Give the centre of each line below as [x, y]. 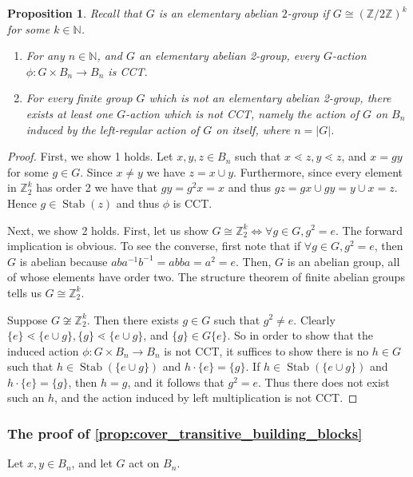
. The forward [369, 230]
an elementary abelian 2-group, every [229, 56]
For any [45, 56]
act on [144, 463]
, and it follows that [176, 382]
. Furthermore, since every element [318, 171]
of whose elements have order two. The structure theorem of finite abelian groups [206, 277]
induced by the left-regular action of [113, 129]
